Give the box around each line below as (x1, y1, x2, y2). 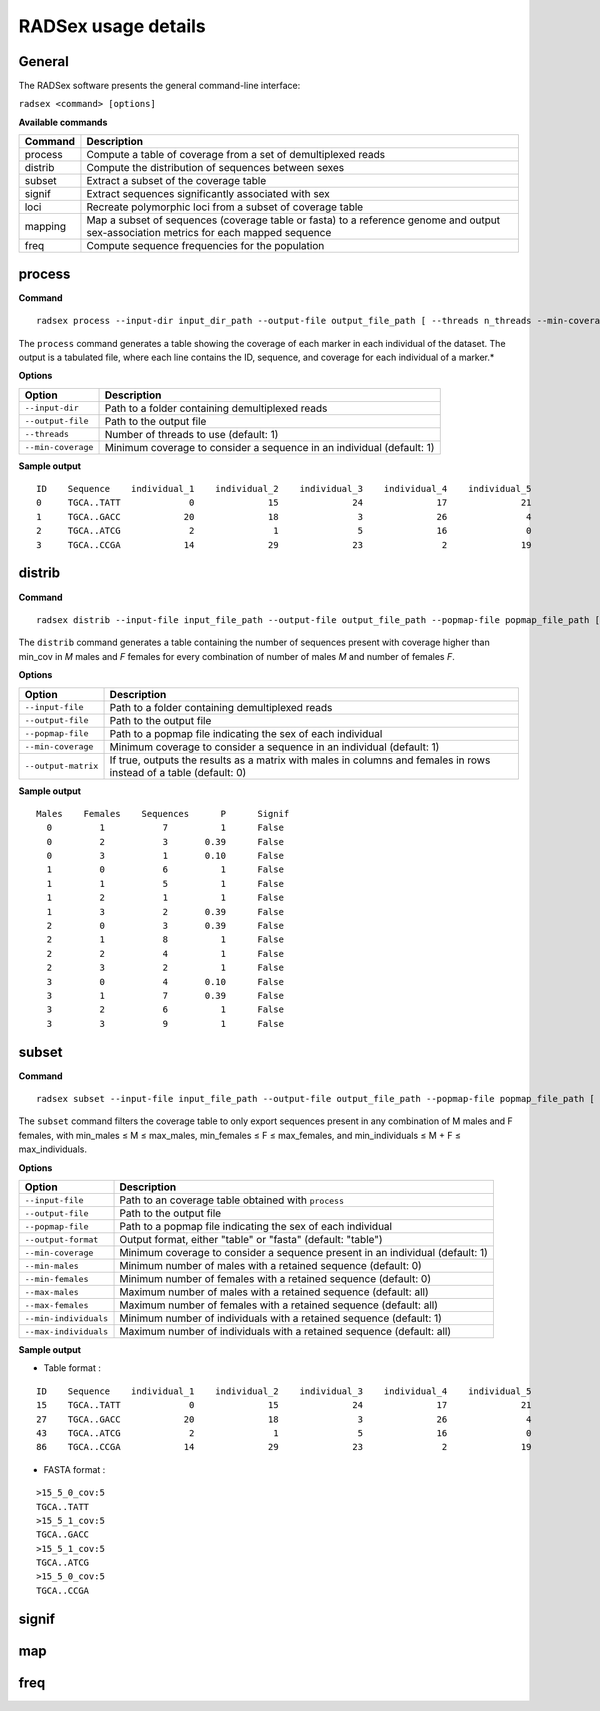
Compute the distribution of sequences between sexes (86, 161, 345, 175)
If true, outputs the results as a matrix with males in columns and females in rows (109, 753, 491, 767)
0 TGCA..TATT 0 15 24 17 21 (36, 497, 532, 509)
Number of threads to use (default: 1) (104, 427, 279, 441)
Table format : (43, 1362, 102, 1374)
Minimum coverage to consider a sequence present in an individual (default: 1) (119, 1246, 489, 1260)
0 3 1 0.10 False (46, 850, 285, 862)
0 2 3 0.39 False (46, 836, 285, 847)
